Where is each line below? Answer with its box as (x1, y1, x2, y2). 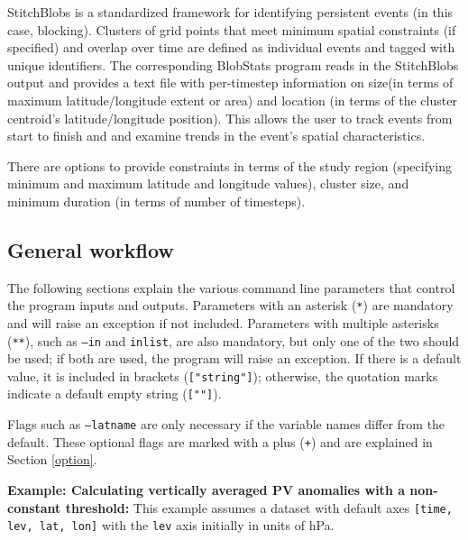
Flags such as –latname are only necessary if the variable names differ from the (7, 415, 445, 434)
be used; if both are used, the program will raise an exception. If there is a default (7, 349, 462, 368)
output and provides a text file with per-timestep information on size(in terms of (7, 73, 454, 92)
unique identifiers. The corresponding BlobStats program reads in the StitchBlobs (7, 55, 459, 74)
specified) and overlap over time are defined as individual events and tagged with (7, 38, 455, 57)
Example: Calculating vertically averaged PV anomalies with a (7, 481, 406, 499)
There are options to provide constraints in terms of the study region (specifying (7, 156, 453, 175)
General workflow (7, 235, 174, 263)
